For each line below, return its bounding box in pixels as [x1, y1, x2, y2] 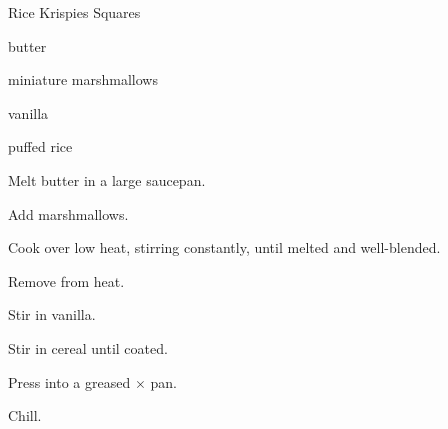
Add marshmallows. [8, 203, 129, 224]
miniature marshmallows [8, 69, 158, 90]
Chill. [8, 405, 42, 426]
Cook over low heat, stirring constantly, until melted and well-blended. [8, 237, 441, 258]
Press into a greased [8, 371, 131, 392]
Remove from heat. [8, 270, 125, 291]
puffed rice [8, 136, 73, 157]
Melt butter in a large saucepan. [8, 169, 206, 190]
